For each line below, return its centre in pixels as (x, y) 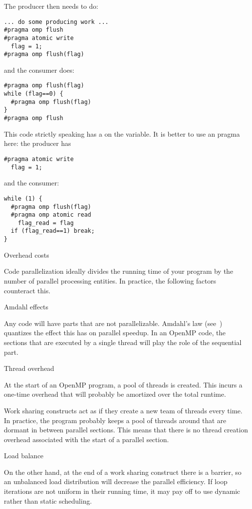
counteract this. (27, 290)
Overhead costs (27, 254)
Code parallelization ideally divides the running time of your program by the (119, 271)
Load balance (24, 456)
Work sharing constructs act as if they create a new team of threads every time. (123, 410)
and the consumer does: (39, 70)
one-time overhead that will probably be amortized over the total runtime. (115, 394)
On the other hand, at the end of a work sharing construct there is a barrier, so (123, 472)
